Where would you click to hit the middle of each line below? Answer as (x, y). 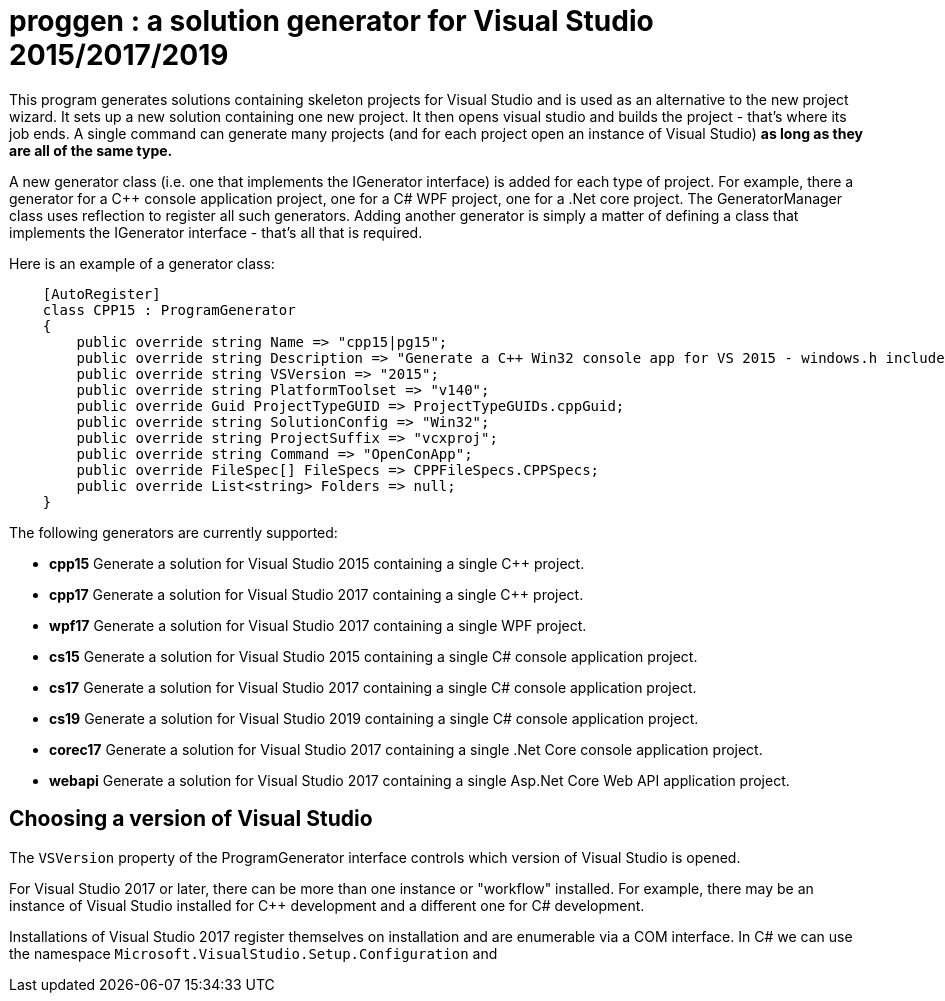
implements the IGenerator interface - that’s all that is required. (216, 232)
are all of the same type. (91, 150)
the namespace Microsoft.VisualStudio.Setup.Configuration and (253, 953)
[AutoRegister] (101, 293)
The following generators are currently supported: (173, 532)
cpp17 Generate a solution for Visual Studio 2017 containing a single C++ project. (316, 594)
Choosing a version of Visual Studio (191, 819)
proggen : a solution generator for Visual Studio (331, 21)
